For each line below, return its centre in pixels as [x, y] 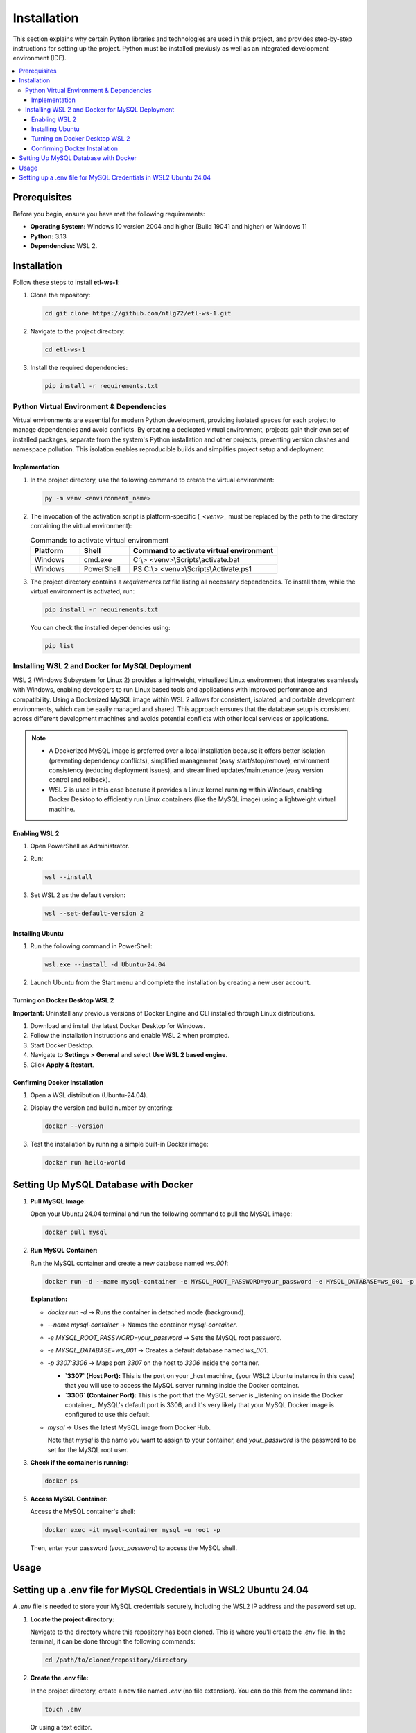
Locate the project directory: [72, 1619]
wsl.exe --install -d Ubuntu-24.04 [105, 965]
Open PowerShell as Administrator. [80, 846]
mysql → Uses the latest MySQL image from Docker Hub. [129, 1427]
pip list [60, 646]
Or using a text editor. [61, 1727]
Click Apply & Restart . [62, 1065]
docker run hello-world [85, 1162]
